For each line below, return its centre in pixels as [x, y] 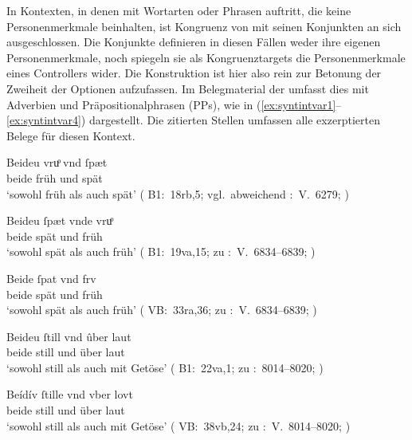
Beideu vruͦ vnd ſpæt [57, 162]
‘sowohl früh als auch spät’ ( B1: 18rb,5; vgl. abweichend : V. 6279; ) [178, 193]
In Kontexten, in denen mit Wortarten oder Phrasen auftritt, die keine [179, 10]
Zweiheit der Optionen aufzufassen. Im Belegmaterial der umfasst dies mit [188, 88]
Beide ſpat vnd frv [51, 278]
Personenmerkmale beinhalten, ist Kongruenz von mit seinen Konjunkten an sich [204, 26]
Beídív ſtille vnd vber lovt [70, 394]
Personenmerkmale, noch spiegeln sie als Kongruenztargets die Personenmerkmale [206, 57]
